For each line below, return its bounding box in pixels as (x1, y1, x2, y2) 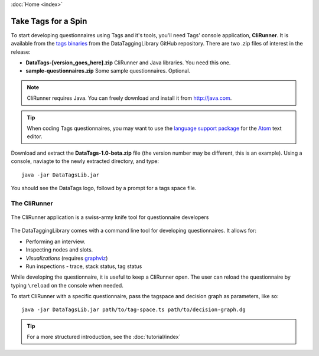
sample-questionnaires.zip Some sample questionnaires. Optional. (25, 67, 191, 74)
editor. (27, 133, 43, 140)
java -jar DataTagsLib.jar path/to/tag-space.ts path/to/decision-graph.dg (21, 306, 246, 313)
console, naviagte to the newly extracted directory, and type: (11, 158, 159, 165)
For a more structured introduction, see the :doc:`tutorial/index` (27, 334, 181, 341)
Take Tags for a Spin (11, 16, 87, 26)
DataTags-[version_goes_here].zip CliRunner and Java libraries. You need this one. (25, 59, 231, 66)
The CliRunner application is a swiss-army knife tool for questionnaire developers (11, 213, 209, 221)
